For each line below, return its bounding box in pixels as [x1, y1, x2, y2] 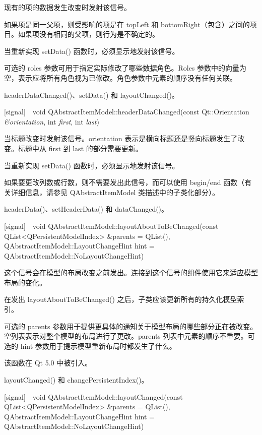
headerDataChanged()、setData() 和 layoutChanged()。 [4, 89, 179, 100]
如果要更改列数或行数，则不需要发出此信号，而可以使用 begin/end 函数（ [4, 177, 245, 188]
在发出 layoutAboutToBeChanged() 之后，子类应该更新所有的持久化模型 [4, 294, 237, 304]
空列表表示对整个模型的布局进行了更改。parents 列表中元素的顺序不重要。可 [4, 331, 255, 341]
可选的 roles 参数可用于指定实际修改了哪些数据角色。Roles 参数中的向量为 [4, 63, 247, 73]
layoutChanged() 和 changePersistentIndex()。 [4, 375, 149, 385]
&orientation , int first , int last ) [4, 116, 99, 127]
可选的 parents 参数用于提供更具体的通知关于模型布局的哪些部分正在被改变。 [4, 321, 257, 331]
